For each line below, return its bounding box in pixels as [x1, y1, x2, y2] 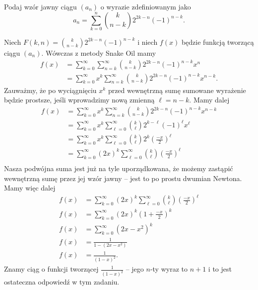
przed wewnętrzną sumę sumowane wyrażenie [108, 85, 246, 95]
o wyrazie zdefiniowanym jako [100, 1, 191, 11]
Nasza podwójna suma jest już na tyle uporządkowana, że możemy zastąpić [4, 163, 233, 173]
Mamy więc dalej [4, 183, 56, 193]
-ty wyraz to [150, 264, 188, 274]
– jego [126, 264, 144, 274]
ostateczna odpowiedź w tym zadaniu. [4, 277, 120, 287]
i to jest [208, 264, 232, 274]
